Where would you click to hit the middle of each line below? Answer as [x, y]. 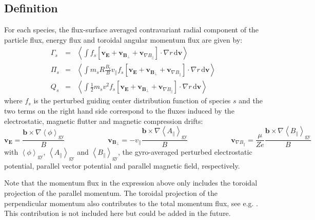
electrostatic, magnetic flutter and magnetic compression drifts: [104, 121]
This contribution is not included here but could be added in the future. [117, 213]
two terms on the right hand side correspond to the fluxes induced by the [119, 111]
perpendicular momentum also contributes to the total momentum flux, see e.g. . [131, 203]
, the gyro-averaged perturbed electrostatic [185, 152]
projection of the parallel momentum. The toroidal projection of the [111, 193]
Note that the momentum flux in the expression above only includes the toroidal [131, 183]
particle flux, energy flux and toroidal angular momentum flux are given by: [123, 39]
